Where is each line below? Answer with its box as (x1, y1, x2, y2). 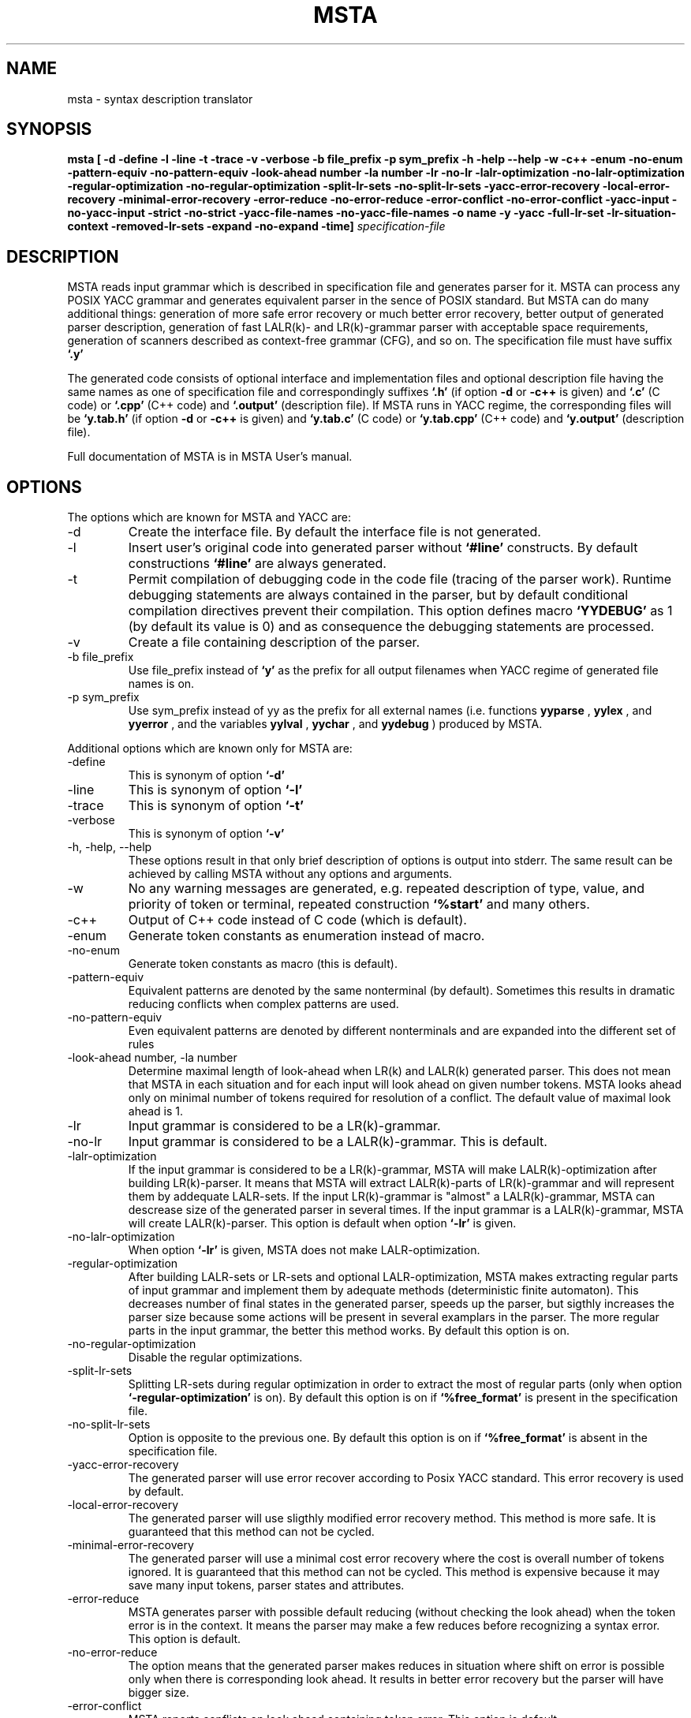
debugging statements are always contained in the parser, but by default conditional (128, 587, 629, 603)
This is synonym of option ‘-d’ (128, 768, 285, 782)
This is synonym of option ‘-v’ (128, 827, 285, 841)
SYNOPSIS (6, 119, 92, 140)
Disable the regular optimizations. (128, 1350, 303, 1365)
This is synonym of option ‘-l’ (128, 782, 303, 798)
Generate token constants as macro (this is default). (128, 957, 398, 971)
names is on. (128, 677, 195, 691)
